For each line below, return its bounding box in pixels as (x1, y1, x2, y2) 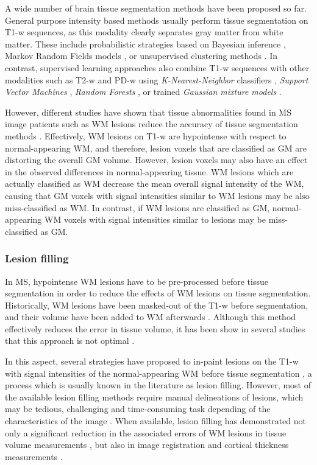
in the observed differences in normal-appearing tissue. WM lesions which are (5, 165, 294, 178)
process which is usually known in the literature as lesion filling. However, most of (5, 379, 311, 391)
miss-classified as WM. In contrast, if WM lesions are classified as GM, (5, 201, 270, 214)
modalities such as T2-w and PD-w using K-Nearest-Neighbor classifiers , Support (5, 73, 308, 86)
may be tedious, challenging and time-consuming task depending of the (5, 402, 271, 415)
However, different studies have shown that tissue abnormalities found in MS (5, 105, 291, 118)
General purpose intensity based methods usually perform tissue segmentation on (5, 13, 308, 26)
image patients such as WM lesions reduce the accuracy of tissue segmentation (5, 117, 298, 130)
